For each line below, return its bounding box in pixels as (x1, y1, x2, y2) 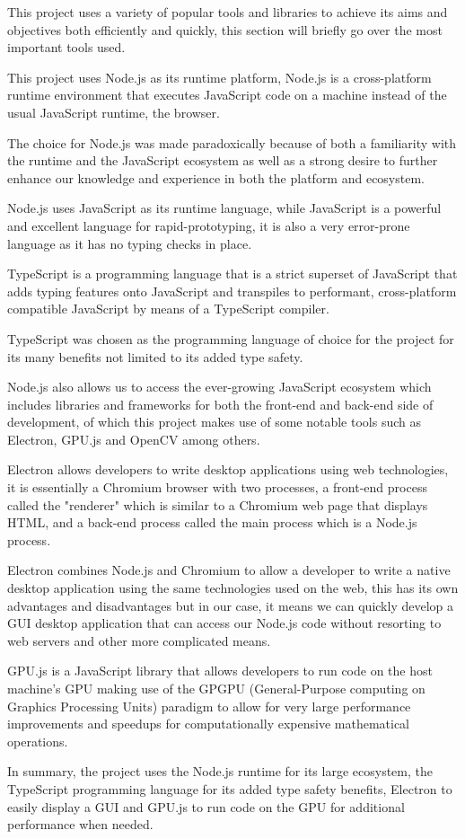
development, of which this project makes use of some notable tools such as (7, 412, 421, 431)
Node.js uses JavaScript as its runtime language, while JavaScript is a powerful (7, 199, 442, 217)
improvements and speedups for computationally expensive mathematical (7, 714, 409, 733)
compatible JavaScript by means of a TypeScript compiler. (7, 299, 329, 318)
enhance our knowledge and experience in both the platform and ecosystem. (7, 168, 425, 187)
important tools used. (7, 38, 126, 57)
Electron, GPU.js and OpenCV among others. (7, 429, 260, 448)
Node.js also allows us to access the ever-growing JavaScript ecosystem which (7, 377, 432, 396)
